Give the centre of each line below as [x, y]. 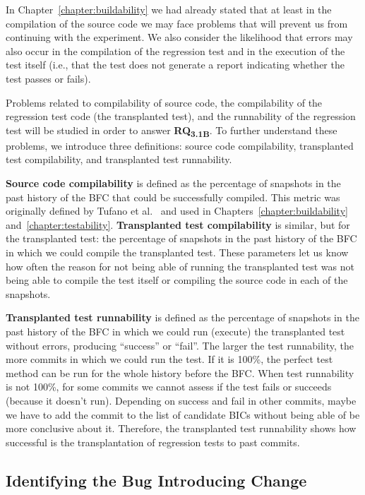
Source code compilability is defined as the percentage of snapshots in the [173, 183]
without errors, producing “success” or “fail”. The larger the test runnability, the [180, 345]
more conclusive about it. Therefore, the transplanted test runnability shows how [181, 428]
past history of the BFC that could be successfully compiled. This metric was [173, 197]
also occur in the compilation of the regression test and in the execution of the [175, 50]
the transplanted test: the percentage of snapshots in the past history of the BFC [181, 238]
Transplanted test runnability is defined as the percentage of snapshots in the [182, 317]
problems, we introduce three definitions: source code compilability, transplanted [180, 145]
